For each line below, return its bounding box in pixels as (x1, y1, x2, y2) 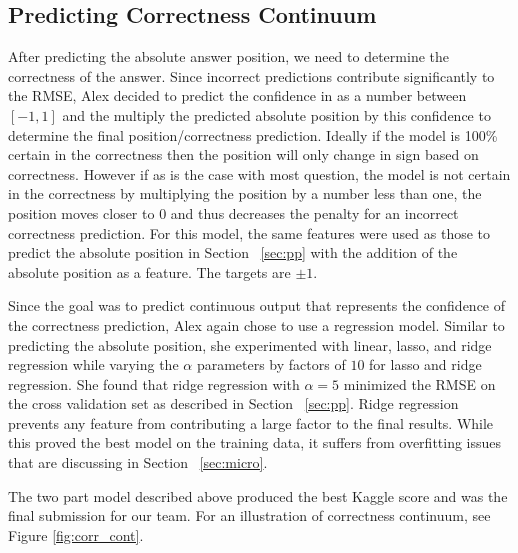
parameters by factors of (196, 354, 346, 375)
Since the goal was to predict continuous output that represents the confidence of (8, 295, 506, 316)
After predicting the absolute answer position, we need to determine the (8, 46, 449, 67)
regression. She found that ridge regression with (8, 373, 300, 394)
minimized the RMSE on (343, 373, 496, 394)
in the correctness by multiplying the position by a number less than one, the (8, 183, 482, 204)
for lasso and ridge (369, 354, 482, 375)
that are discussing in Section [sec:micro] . (8, 452, 268, 473)
